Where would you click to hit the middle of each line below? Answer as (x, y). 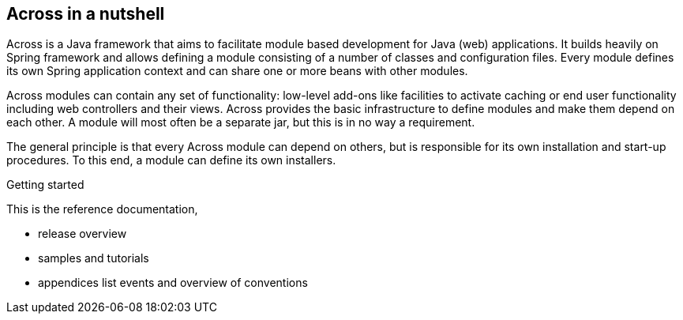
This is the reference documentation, (102, 209)
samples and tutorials (94, 258)
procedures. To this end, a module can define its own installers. (171, 160)
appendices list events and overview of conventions (173, 283)
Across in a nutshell (86, 14)
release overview (83, 234)
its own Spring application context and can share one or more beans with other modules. (237, 71)
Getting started (45, 185)
